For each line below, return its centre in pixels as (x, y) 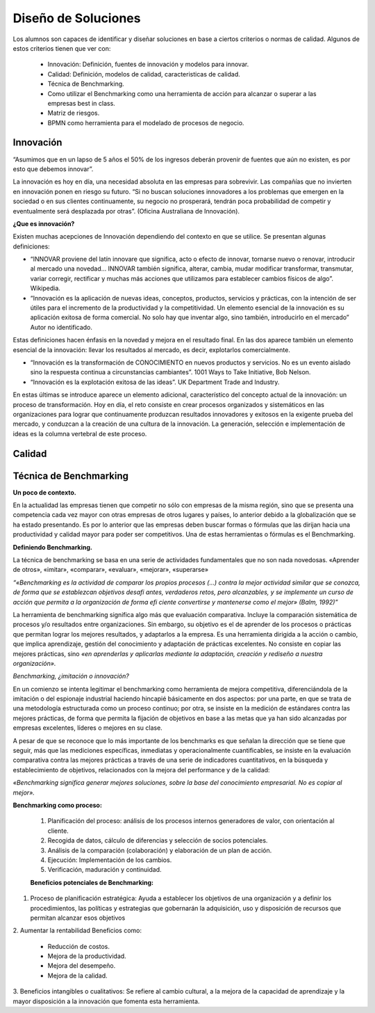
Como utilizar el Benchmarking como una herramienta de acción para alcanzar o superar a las (182, 93)
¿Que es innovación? (44, 223)
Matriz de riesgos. (74, 113)
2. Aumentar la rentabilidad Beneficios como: (77, 931)
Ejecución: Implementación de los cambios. (110, 860)
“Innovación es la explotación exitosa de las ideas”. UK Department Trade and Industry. (155, 382)
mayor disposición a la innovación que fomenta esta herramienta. (106, 1001)
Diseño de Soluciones (77, 18)
